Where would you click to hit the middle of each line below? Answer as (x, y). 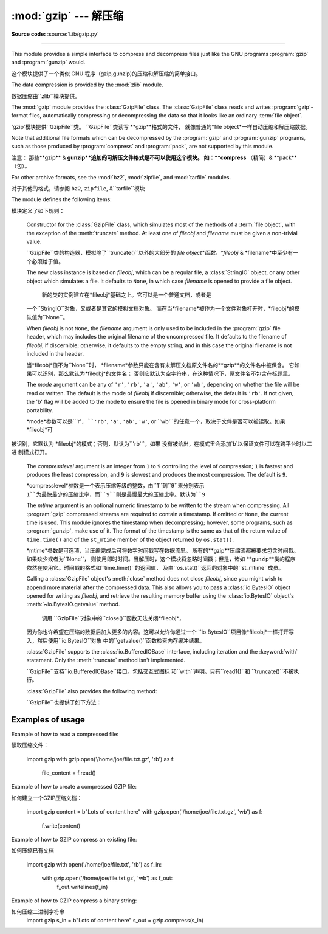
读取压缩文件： (30, 745)
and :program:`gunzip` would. (48, 62)
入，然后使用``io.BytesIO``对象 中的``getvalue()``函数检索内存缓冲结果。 (115, 640)
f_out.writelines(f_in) (82, 887)
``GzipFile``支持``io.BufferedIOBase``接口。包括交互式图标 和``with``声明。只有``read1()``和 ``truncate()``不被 (160, 671)
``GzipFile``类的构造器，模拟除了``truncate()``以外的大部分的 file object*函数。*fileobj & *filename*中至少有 (160, 253)
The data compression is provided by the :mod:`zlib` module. (87, 85)
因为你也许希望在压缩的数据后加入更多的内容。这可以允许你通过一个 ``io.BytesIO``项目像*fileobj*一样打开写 (160, 632)
